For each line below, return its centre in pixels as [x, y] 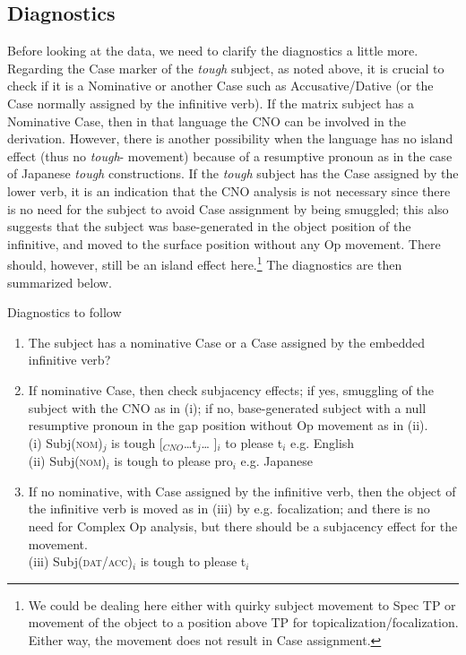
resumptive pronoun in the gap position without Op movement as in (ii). [228, 425]
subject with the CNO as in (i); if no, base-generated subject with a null [227, 407]
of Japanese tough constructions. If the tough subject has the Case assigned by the [233, 173]
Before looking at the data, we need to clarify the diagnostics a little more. [213, 51]
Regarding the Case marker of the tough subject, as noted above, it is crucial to [226, 68]
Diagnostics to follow [65, 312]
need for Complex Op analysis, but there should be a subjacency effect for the [243, 526]
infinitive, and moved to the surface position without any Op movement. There [224, 243]
